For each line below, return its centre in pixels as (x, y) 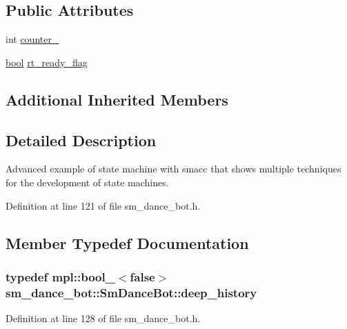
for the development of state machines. (87, 182)
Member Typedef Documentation (127, 242)
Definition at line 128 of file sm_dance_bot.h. (103, 318)
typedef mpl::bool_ (60, 276)
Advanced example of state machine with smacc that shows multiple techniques (173, 169)
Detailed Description (81, 140)
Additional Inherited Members (117, 99)
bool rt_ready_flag (47, 62)
